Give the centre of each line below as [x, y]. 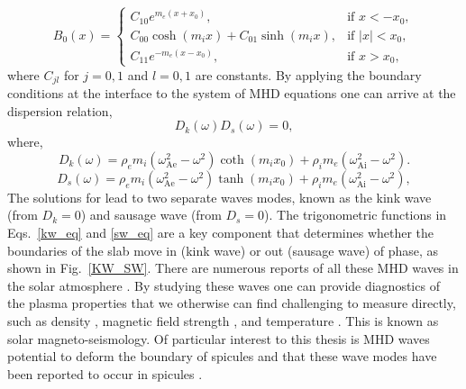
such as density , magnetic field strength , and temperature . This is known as [223, 320]
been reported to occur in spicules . [105, 373]
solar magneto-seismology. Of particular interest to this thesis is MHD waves [219, 338]
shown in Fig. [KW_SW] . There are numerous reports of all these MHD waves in [233, 268]
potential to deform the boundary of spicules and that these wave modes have [222, 356]
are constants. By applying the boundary [308, 74]
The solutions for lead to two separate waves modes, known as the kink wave [219, 197]
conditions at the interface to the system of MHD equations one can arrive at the [232, 92]
